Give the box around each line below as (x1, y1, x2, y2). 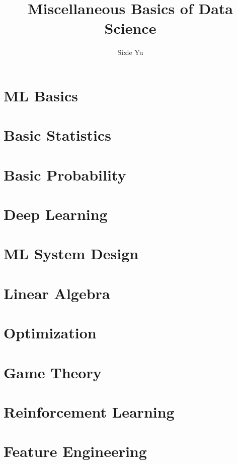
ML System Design (4, 243, 139, 264)
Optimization (4, 322, 97, 343)
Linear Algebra (4, 282, 110, 303)
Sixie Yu (117, 47, 143, 57)
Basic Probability (4, 164, 126, 185)
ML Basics (4, 85, 78, 105)
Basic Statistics (4, 125, 111, 145)
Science (104, 18, 156, 38)
